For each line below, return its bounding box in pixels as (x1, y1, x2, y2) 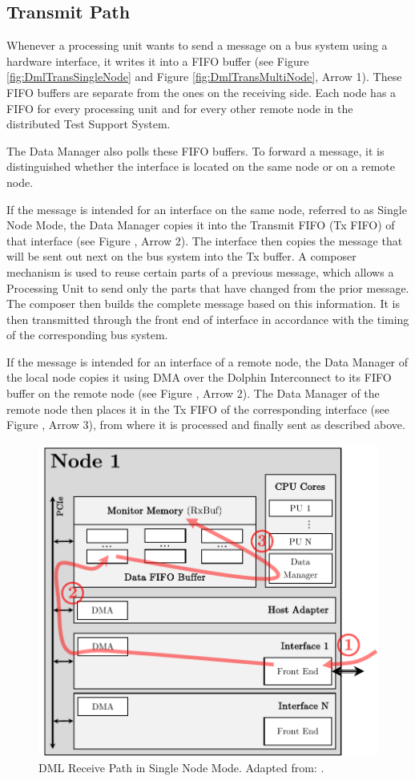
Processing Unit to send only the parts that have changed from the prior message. (6, 279, 409, 296)
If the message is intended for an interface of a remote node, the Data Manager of (6, 353, 409, 370)
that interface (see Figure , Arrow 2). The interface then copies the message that (6, 232, 403, 249)
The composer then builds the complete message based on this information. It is (6, 295, 400, 312)
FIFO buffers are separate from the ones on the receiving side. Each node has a (6, 83, 397, 100)
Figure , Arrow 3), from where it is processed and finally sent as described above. (6, 416, 405, 433)
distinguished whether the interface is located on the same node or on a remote (6, 158, 395, 175)
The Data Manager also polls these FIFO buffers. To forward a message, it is (6, 142, 385, 159)
